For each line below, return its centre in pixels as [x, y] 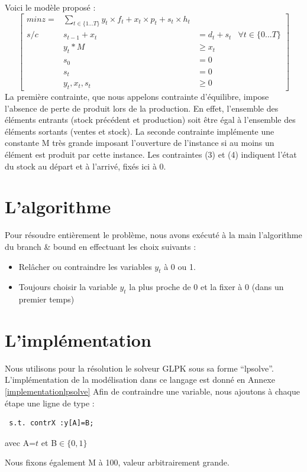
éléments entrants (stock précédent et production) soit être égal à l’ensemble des [150, 120]
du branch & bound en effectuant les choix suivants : [101, 246]
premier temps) [46, 299]
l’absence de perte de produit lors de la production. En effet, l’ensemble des [142, 108]
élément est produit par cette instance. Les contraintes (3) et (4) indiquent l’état [151, 154]
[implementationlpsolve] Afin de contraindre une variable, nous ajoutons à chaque [152, 391]
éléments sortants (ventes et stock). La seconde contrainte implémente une [140, 131]
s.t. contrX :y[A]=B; [51, 423]
